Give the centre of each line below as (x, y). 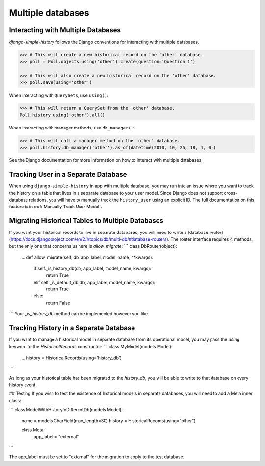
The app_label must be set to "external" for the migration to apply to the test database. (97, 457)
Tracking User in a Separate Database (68, 174)
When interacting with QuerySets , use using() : (59, 95)
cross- (231, 193)
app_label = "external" (56, 437)
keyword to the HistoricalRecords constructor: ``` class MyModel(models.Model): (91, 346)
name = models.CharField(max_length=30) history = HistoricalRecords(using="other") (108, 421)
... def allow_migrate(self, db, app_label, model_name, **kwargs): (87, 257)
